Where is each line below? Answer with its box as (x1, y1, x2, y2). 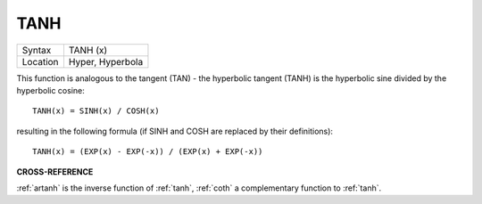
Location (21, 55, 59, 68)
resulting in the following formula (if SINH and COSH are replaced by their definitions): (16, 126, 334, 136)
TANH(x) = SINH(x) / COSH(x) (32, 106, 160, 116)
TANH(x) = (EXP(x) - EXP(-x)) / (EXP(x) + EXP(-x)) (32, 147, 263, 157)
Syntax (21, 44, 52, 56)
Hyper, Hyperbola (68, 55, 144, 68)
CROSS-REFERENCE (16, 166, 94, 177)
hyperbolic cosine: (16, 85, 85, 95)
